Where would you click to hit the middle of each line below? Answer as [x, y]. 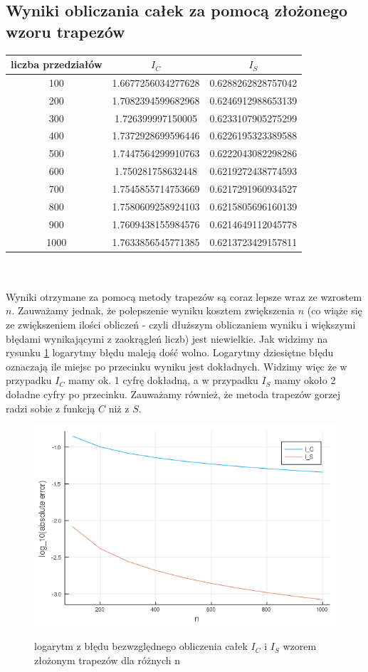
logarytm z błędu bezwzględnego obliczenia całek [141, 646]
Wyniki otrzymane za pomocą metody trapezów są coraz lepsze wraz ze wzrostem [184, 296]
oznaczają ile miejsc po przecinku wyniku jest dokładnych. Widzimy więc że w [177, 366]
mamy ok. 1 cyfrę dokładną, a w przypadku [163, 380]
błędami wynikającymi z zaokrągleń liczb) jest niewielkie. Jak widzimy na [167, 338]
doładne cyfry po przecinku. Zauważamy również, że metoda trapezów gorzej [173, 394]
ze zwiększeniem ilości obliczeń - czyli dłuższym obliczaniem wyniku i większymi [181, 324]
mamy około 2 [305, 380]
